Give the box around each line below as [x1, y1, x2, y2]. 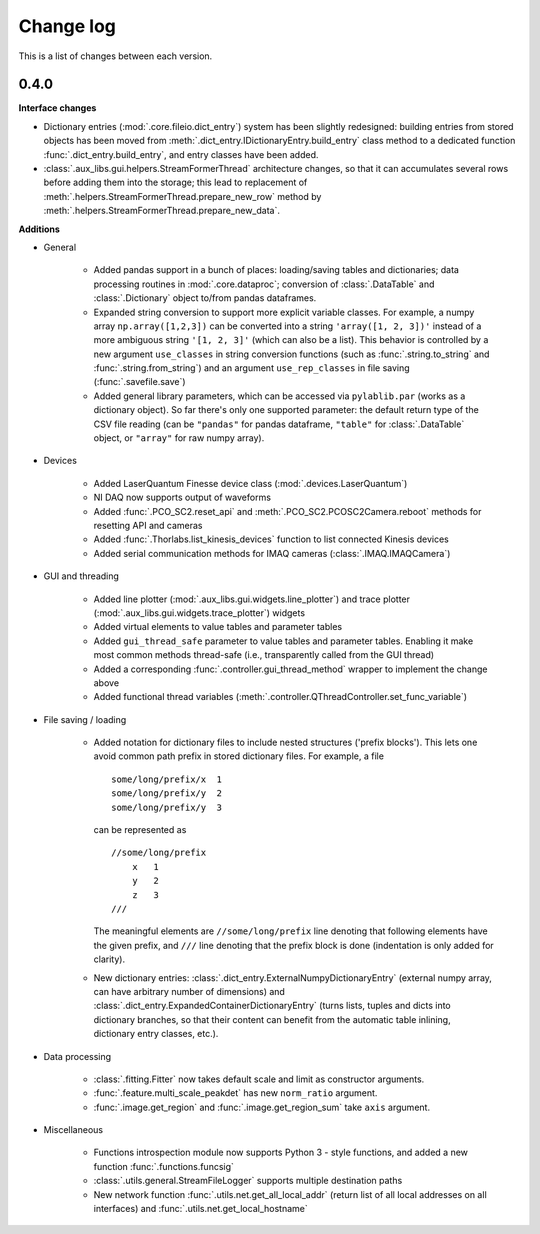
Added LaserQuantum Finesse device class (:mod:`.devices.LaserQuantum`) [93, 477, 408, 489]
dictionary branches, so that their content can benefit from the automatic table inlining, [93, 1013, 451, 1025]
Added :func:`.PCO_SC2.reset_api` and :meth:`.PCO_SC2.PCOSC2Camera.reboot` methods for [93, 505, 482, 517]
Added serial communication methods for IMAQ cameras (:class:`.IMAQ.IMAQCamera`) [93, 547, 451, 559]
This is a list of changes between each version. [18, 50, 213, 62]
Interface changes [18, 102, 97, 114]
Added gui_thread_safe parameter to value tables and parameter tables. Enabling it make [93, 635, 474, 647]
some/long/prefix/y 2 [111, 788, 223, 799]
